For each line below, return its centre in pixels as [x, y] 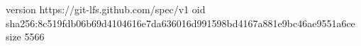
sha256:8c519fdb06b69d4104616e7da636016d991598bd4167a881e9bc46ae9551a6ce [180, 23]
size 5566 [25, 37]
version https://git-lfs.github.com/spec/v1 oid [106, 9]
